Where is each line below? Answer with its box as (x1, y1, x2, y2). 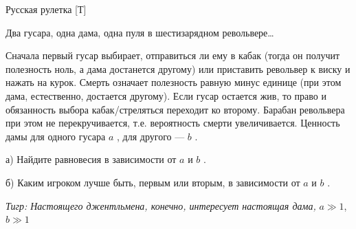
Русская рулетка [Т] (5, 2, 87, 16)
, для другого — (117, 129, 185, 143)
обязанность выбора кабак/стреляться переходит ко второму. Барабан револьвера (5, 102, 345, 116)
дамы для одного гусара (5, 129, 106, 143)
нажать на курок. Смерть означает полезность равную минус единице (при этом (5, 75, 342, 89)
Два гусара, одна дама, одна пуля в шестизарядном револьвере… (5, 25, 274, 39)
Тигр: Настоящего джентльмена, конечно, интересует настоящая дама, (5, 198, 316, 212)
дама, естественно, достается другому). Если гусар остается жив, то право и (5, 88, 326, 102)
